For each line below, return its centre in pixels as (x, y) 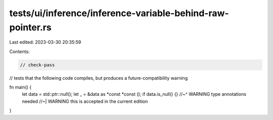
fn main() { (20, 87)
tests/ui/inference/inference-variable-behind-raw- (119, 13)
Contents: (19, 51)
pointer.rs (30, 27)
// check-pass (37, 65)
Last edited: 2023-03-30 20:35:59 (45, 42)
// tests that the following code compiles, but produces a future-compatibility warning (99, 78)
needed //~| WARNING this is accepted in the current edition (85, 101)
